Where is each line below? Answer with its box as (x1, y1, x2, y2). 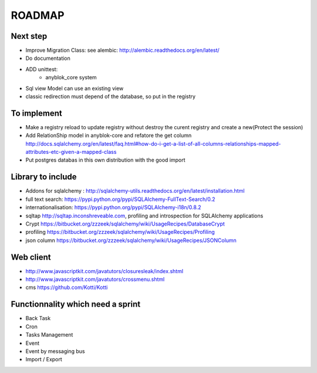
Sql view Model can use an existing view (25, 85, 124, 92)
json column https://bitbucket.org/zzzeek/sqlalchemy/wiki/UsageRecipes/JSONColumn (25, 237, 237, 244)
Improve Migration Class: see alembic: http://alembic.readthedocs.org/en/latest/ (25, 47, 220, 54)
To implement (11, 108, 62, 118)
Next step (11, 31, 48, 41)
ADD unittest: (25, 65, 58, 73)
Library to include (11, 172, 77, 182)
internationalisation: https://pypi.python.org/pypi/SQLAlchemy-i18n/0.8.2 (25, 204, 201, 211)
